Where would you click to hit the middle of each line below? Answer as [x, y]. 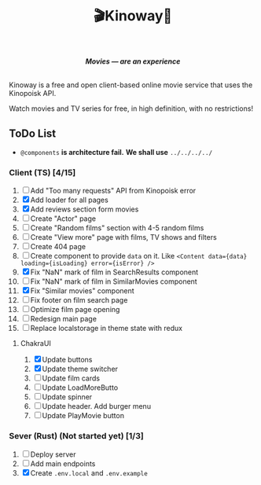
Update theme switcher [80, 369]
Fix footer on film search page [79, 300]
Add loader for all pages [69, 200]
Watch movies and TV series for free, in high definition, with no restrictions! [131, 108]
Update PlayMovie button [83, 416]
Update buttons [67, 360]
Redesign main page [64, 319]
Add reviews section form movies [85, 209]
